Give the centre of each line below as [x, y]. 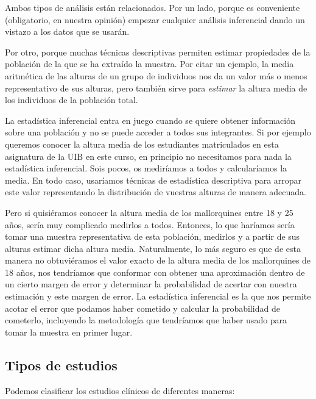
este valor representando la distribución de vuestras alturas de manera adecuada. [156, 192]
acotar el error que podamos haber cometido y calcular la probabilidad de [142, 308]
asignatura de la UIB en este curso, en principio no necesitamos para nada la [148, 156]
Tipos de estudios [61, 365]
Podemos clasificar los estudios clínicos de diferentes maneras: [120, 390]
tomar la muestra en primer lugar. [69, 332]
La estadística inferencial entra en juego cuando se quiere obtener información [150, 120]
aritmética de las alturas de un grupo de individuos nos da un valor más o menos [156, 75]
